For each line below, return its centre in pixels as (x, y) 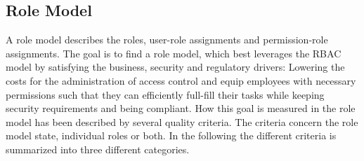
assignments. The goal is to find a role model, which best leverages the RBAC (174, 53)
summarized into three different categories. (98, 149)
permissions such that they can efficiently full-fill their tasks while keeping (165, 94)
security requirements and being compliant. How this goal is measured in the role (181, 108)
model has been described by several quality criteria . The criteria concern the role (182, 121)
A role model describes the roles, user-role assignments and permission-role (167, 40)
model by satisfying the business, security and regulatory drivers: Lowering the (175, 67)
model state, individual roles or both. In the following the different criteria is (171, 135)
